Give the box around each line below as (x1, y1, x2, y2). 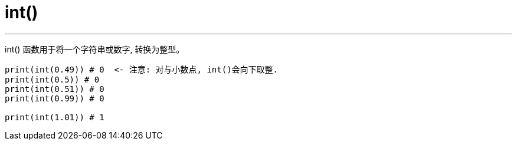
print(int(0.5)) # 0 (5, 74, 100, 84)
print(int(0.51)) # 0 (5, 84, 104, 94)
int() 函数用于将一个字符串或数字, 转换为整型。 (5, 44, 185, 54)
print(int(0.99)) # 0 (5, 93, 104, 103)
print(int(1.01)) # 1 (5, 112, 104, 122)
